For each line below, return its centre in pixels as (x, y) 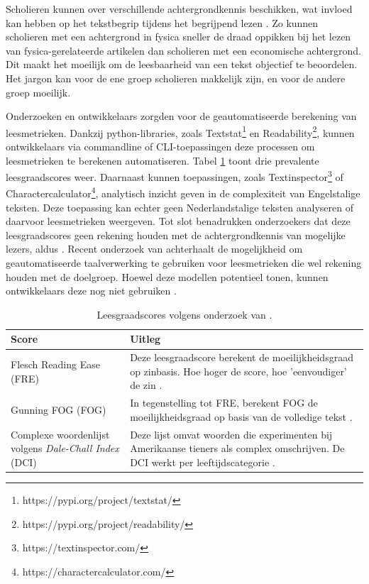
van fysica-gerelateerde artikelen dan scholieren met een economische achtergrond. (183, 50)
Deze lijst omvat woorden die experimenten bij (231, 434)
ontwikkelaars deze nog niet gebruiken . (91, 291)
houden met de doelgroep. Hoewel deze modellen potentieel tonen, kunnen (167, 276)
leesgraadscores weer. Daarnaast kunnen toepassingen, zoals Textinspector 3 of (175, 176)
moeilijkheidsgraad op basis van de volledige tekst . (241, 416)
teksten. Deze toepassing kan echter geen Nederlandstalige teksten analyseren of (180, 207)
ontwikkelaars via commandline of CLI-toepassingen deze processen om (160, 146)
